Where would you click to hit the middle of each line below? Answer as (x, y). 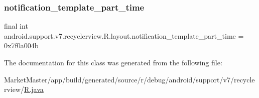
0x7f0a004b (21, 45)
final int (16, 26)
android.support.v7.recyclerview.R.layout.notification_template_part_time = (124, 35)
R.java (34, 89)
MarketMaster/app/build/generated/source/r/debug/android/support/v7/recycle (129, 79)
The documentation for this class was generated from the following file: (113, 62)
